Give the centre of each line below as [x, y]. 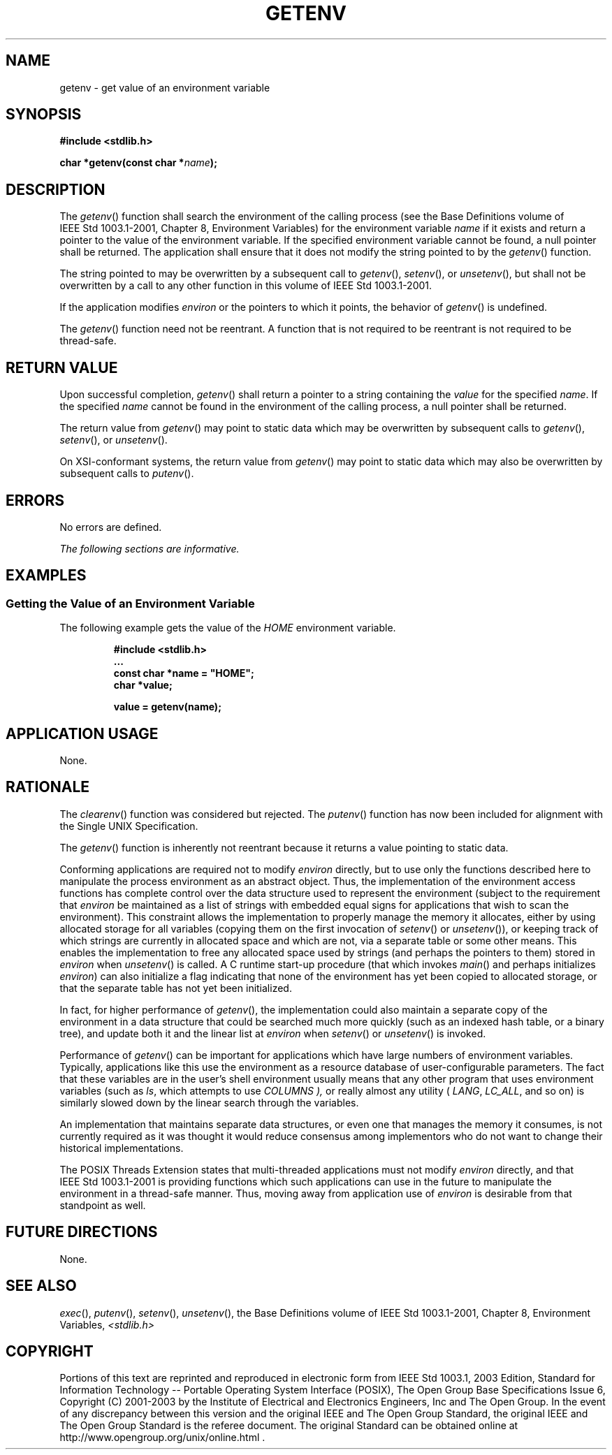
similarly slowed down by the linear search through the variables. [209, 1102]
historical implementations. [122, 1148]
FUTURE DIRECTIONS [82, 1232]
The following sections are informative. [150, 548]
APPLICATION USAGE [82, 733]
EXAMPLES [46, 576]
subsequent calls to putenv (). [127, 474]
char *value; [143, 685]
